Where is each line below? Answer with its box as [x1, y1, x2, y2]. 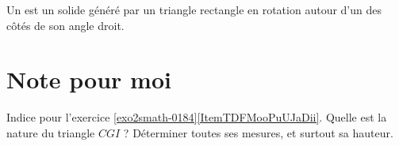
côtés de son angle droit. [6, 17, 125, 33]
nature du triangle [6, 124, 95, 140]
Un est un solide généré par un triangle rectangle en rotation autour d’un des [6, 2, 382, 17]
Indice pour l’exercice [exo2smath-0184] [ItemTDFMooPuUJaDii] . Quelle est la [6, 109, 387, 125]
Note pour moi [6, 63, 171, 95]
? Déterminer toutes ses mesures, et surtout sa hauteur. [123, 124, 393, 140]
